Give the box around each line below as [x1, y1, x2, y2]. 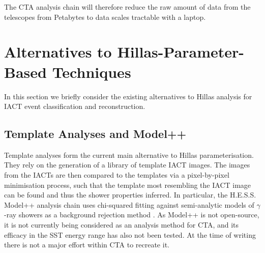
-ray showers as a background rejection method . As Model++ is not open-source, [4, 209, 259, 220]
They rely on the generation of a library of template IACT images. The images [4, 159, 250, 170]
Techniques [52, 61, 131, 82]
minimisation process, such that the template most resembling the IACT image [4, 179, 251, 190]
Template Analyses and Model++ [4, 126, 187, 142]
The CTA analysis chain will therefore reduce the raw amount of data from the [4, 2, 251, 12]
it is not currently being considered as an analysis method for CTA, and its [4, 219, 239, 230]
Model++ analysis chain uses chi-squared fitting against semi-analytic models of [4, 199, 254, 210]
